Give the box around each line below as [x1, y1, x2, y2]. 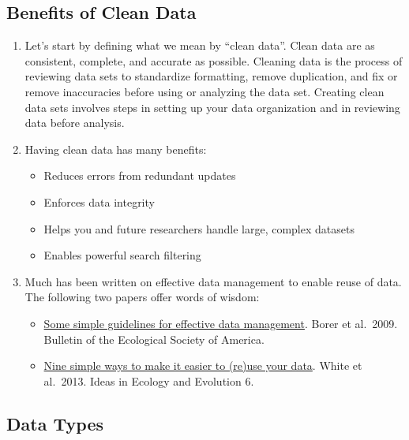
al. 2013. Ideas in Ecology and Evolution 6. [43, 372, 254, 389]
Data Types [6, 411, 103, 435]
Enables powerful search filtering [43, 247, 201, 263]
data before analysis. [24, 114, 125, 131]
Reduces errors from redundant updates [43, 167, 236, 184]
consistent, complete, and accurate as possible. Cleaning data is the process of [24, 52, 403, 69]
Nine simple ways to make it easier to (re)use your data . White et [43, 357, 362, 374]
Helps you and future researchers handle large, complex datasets [43, 220, 355, 237]
